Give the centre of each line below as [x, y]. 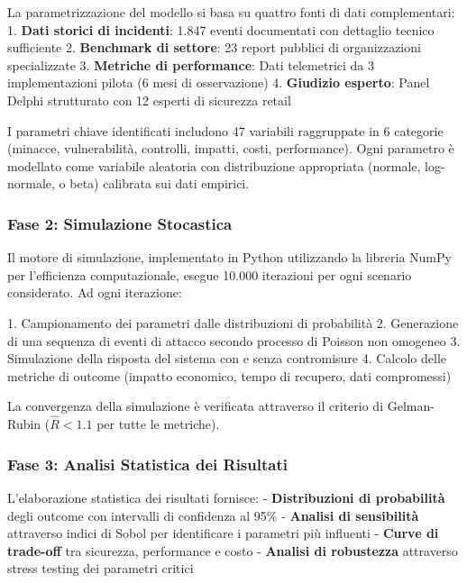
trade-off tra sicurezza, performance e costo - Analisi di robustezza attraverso [233, 550]
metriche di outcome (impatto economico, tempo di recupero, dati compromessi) [229, 375]
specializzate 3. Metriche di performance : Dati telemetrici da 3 [191, 64]
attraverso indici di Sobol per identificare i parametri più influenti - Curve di [223, 533]
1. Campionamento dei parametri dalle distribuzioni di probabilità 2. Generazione [233, 322]
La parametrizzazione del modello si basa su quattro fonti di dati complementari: [231, 12]
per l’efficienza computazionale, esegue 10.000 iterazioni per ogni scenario [210, 274]
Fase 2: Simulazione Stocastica [120, 223]
